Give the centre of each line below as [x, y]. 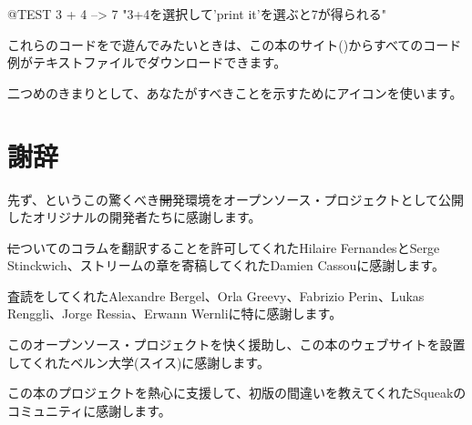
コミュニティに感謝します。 [89, 410]
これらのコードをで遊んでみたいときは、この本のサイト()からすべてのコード [235, 44]
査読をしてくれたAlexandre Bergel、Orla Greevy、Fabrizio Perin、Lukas [216, 295]
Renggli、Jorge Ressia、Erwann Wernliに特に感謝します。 [175, 314]
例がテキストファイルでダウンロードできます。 [147, 62]
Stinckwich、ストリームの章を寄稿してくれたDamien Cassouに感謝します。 [226, 265]
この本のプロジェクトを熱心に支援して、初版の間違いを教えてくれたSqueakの [237, 393]
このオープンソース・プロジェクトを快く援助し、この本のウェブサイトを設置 [236, 344]
